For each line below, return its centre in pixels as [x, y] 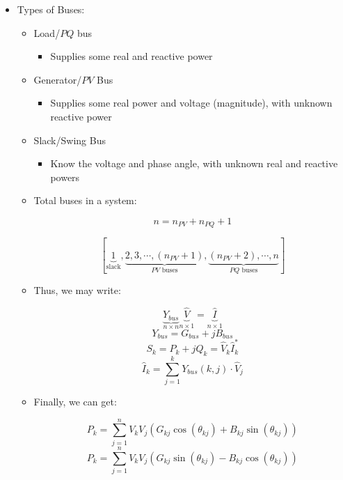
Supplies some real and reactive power [131, 56]
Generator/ [58, 79]
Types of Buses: [51, 9]
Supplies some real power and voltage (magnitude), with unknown [191, 103]
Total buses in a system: [85, 200]
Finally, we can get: [75, 402]
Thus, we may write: [77, 290]
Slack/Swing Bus [70, 140]
